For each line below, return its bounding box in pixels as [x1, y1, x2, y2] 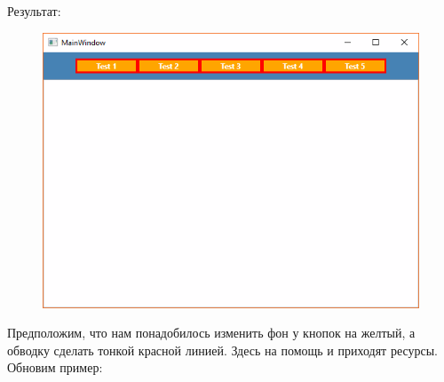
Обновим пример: [7, 358, 103, 377]
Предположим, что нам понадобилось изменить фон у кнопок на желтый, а [7, 323, 416, 342]
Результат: [7, 2, 61, 20]
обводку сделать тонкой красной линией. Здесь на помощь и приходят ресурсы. [7, 340, 438, 359]
